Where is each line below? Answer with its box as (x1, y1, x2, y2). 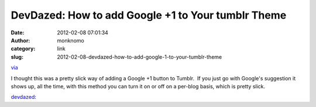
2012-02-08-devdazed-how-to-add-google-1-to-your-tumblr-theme (57, 53, 222, 60)
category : (11, 45, 36, 52)
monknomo (57, 37, 84, 44)
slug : (11, 53, 23, 60)
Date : (11, 29, 25, 36)
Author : (11, 37, 30, 44)
